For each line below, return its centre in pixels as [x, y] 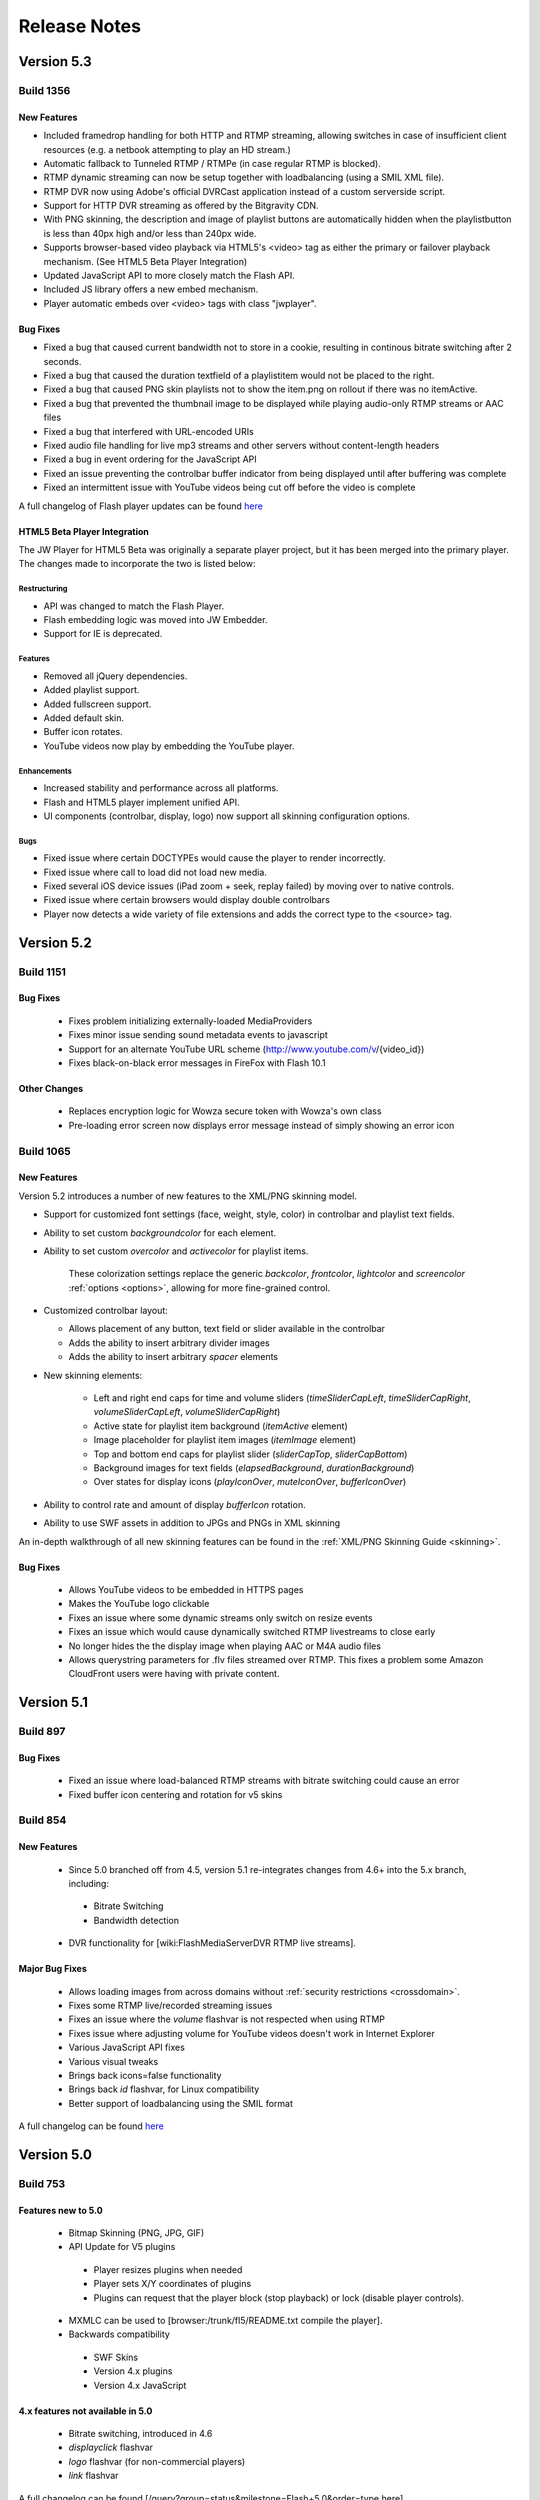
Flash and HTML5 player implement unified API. [141, 802]
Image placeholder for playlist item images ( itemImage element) [225, 1440]
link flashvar [93, 2476]
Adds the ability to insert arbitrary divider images [169, 1342]
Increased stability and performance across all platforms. [161, 788]
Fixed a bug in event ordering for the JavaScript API [150, 459]
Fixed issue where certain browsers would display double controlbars [186, 900]
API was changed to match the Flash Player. [134, 606]
